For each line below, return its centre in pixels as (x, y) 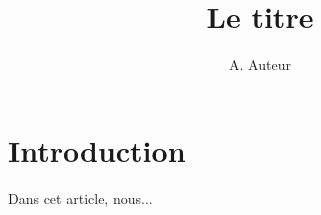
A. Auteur (260, 64)
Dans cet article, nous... (80, 197)
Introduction (97, 149)
